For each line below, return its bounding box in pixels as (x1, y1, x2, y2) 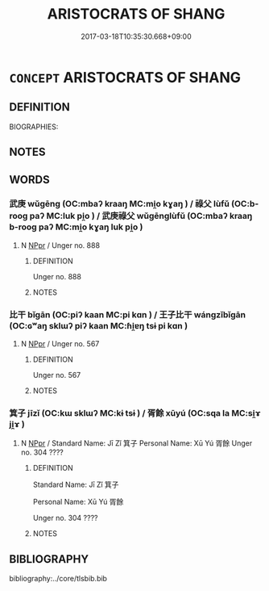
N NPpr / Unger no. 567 (20, 339, 100, 349)
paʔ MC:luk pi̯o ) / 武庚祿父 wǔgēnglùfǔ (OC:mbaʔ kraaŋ (29, 211, 253, 222)
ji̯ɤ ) (9, 419, 25, 430)
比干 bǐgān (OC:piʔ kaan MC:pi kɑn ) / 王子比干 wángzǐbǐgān (9, 308, 246, 320)
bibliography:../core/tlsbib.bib (9, 574, 108, 584)
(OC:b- (231, 199, 259, 210)
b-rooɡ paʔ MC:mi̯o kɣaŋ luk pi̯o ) (9, 221, 143, 233)
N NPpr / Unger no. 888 (20, 240, 100, 250)
